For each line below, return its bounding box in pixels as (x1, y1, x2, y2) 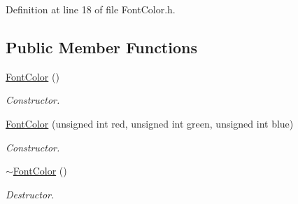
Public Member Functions (6, 36, 197, 57)
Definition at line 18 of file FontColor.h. (6, 2, 176, 16)
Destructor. (6, 186, 55, 201)
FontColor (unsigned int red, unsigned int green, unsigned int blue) (6, 116, 294, 130)
